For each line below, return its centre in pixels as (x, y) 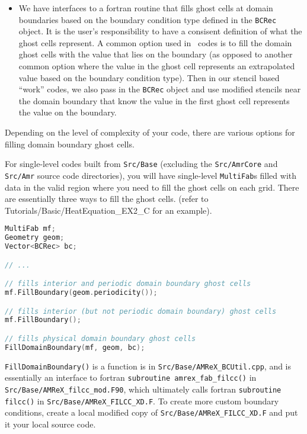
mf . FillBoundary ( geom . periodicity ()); (81, 293)
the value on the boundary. (68, 112)
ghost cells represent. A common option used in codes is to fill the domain (155, 42)
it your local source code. (50, 424)
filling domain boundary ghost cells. (70, 144)
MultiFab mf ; (30, 229)
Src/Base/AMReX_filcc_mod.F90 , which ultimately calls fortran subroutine (143, 389)
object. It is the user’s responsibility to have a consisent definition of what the (160, 31)
